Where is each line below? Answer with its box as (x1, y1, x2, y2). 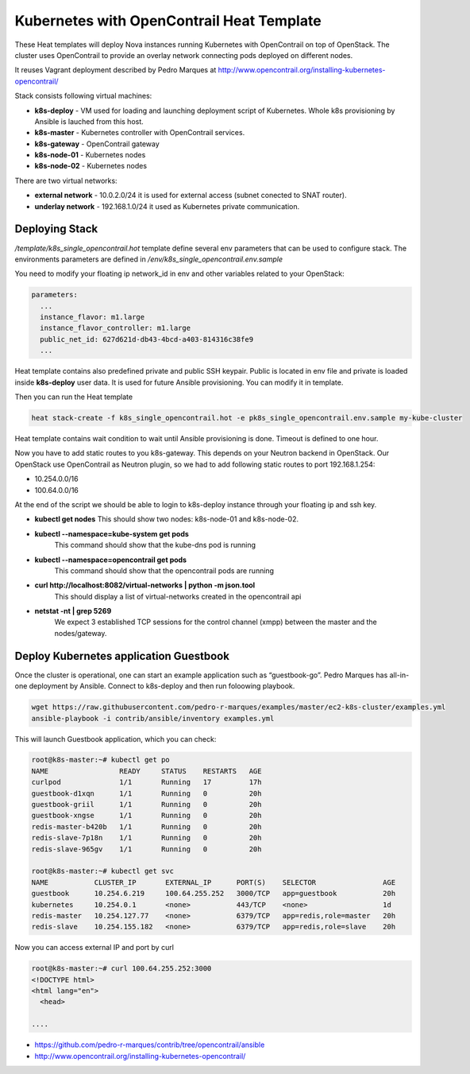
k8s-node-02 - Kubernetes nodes (34, 161, 147, 171)
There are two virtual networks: (14, 176, 118, 185)
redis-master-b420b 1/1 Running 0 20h (31, 822, 262, 831)
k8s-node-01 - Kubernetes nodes (34, 150, 146, 160)
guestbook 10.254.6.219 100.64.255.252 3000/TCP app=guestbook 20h (31, 889, 396, 898)
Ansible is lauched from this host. (34, 116, 144, 126)
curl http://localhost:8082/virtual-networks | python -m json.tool (34, 580, 256, 590)
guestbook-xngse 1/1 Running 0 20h (31, 811, 262, 820)
